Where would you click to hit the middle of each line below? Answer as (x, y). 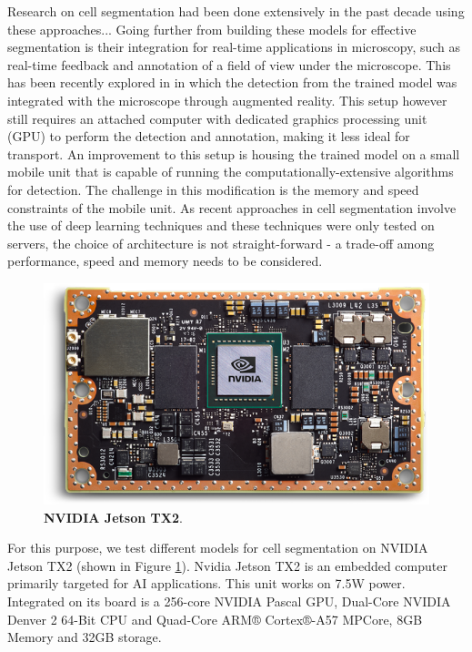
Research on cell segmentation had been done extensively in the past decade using (236, 11)
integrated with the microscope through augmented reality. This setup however (227, 100)
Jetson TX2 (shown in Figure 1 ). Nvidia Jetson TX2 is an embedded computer (227, 565)
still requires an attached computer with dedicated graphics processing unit (217, 118)
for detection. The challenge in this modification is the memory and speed (213, 189)
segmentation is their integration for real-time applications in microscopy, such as (234, 47)
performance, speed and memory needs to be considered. (165, 261)
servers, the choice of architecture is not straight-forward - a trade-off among (221, 243)
